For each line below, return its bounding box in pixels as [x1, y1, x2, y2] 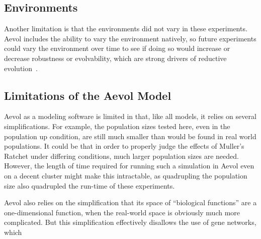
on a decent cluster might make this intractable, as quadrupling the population [4, 170, 247, 181]
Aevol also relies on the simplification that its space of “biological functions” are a [4, 197, 257, 208]
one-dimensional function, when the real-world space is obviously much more [4, 207, 240, 217]
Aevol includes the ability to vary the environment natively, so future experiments [4, 33, 256, 43]
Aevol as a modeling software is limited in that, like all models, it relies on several [4, 111, 256, 122]
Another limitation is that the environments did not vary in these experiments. [4, 23, 247, 34]
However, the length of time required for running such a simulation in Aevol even [4, 160, 254, 171]
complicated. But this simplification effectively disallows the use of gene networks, [4, 217, 256, 227]
